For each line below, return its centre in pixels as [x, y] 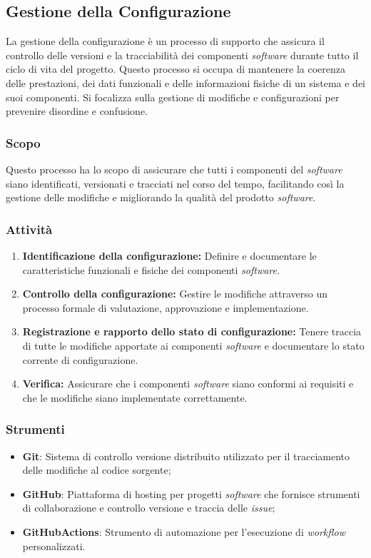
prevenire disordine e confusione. [77, 111]
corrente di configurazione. [80, 359]
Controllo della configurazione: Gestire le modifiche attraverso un [175, 294]
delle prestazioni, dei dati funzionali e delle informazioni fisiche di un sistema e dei [185, 82]
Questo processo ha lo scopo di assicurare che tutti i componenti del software [174, 169]
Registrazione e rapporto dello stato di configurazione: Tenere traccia [192, 331]
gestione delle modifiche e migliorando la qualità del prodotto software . [161, 197]
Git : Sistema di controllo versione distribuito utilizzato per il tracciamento [186, 456]
